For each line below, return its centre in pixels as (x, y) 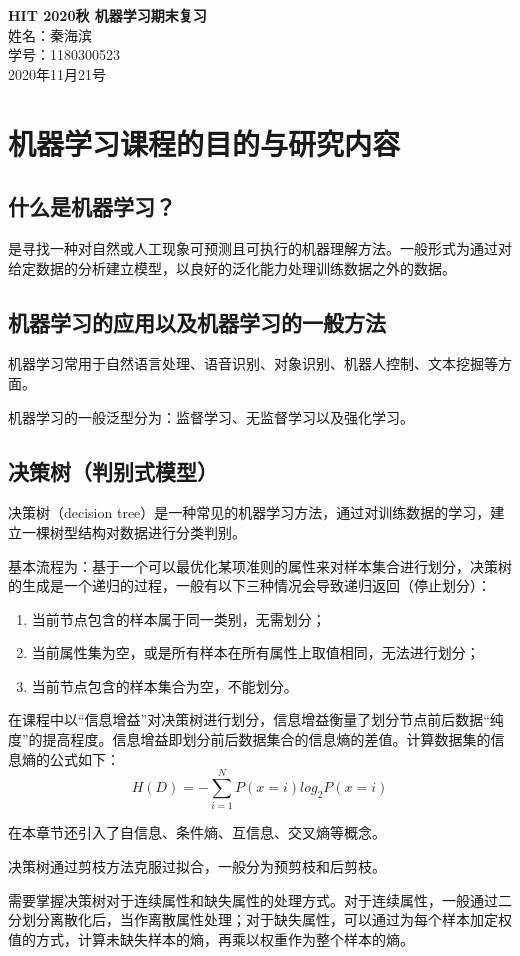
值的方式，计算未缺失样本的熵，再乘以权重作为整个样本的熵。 (211, 938)
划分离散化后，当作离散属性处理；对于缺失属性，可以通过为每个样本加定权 (266, 919)
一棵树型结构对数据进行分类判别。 (133, 531)
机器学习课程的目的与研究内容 (204, 142)
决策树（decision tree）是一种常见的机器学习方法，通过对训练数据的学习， (249, 512)
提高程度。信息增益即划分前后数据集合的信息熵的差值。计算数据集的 (266, 739)
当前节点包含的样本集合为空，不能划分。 (164, 685)
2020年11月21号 (57, 73)
